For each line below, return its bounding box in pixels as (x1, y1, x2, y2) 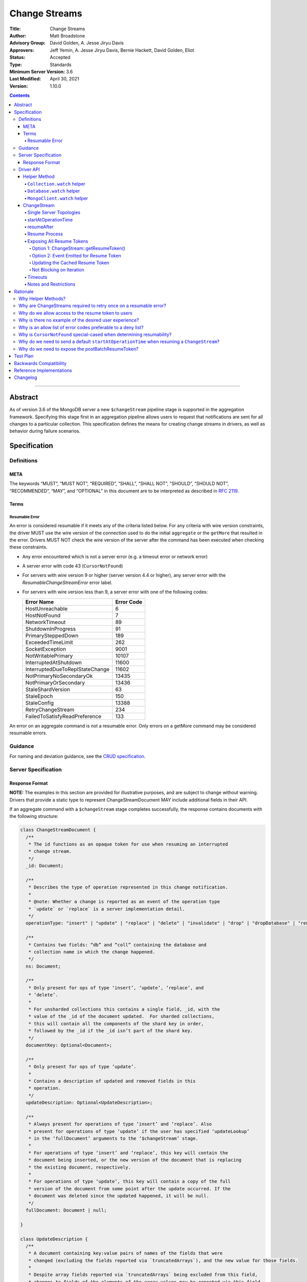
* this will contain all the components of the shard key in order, (28, 1020, 204, 1027)
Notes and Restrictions (27, 281, 76, 287)
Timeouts (27, 274, 48, 280)
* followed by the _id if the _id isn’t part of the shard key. (28, 1028, 193, 1034)
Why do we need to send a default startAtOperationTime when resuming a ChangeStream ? (18, 338, 220, 345)
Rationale (14, 288, 34, 294)
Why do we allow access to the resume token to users (18, 310, 133, 316)
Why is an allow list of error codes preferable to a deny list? (18, 324, 144, 330)
